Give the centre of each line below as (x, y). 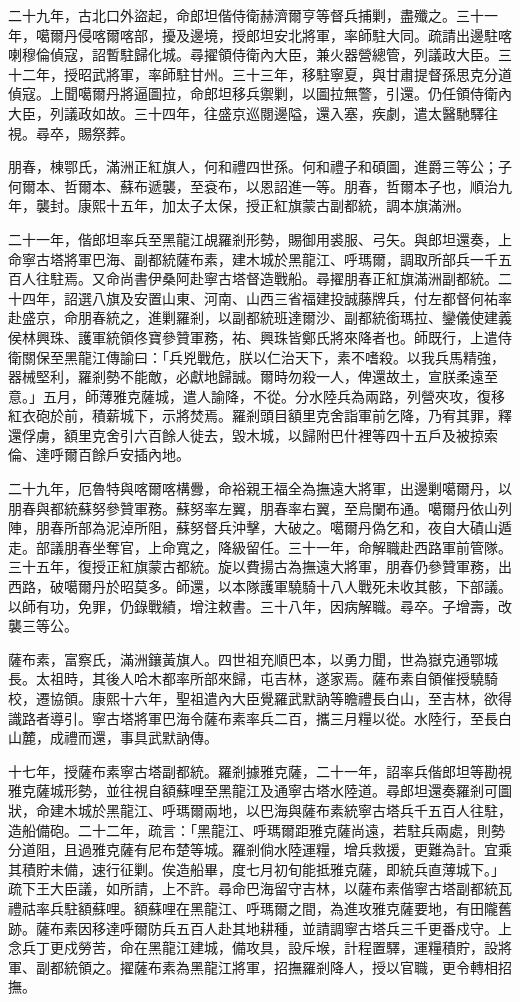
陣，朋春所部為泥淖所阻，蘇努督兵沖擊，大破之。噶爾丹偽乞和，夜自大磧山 (253, 527)
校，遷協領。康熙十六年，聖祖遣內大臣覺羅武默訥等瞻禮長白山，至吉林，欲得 (260, 698)
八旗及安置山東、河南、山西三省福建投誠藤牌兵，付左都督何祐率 (301, 297)
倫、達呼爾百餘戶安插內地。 (99, 454)
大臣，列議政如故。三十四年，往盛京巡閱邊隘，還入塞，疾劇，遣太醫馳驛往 (253, 112)
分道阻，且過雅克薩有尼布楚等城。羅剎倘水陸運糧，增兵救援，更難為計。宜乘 (260, 849)
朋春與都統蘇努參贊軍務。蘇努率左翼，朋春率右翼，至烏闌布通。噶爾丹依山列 (260, 507)
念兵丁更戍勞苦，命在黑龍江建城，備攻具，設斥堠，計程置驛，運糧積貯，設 (253, 947)
